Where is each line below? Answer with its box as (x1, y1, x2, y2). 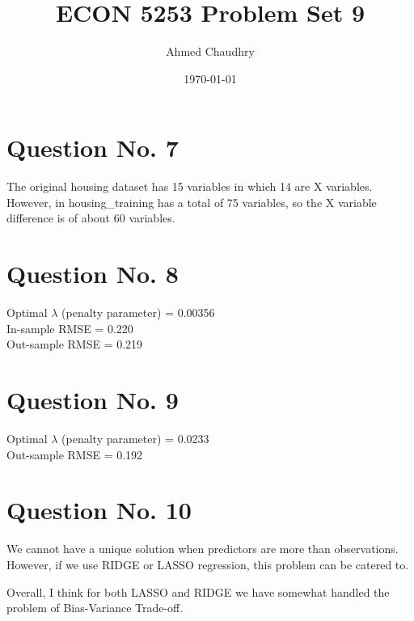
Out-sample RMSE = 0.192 (6, 446, 143, 463)
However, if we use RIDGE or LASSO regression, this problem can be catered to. (6, 556, 409, 572)
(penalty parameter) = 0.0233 (61, 430, 209, 447)
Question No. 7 (6, 131, 179, 164)
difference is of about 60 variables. (6, 209, 175, 226)
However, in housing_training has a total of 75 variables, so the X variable (6, 193, 377, 210)
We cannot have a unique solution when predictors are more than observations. (6, 540, 399, 557)
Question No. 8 (6, 257, 179, 290)
